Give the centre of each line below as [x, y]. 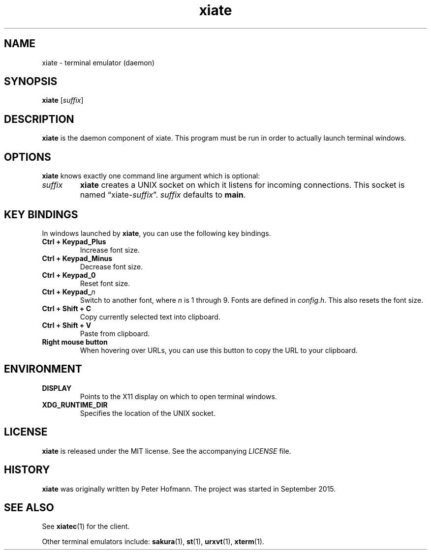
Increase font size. [110, 250]
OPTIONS [28, 157]
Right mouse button [75, 342]
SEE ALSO [29, 507]
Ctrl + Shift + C [67, 308]
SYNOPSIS [31, 82]
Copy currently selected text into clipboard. [150, 317]
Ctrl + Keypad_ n [69, 292]
